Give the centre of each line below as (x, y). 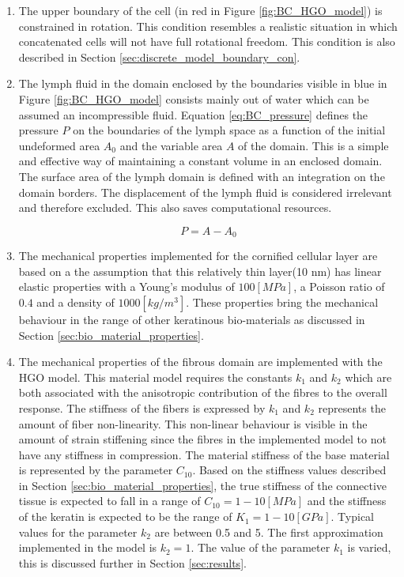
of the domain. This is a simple (313, 145)
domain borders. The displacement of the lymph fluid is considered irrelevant (205, 192)
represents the (352, 407)
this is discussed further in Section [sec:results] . (132, 562)
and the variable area (171, 145)
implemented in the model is (88, 547)
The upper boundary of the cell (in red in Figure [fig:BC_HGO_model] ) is (200, 10)
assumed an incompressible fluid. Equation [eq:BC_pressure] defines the (193, 114)
